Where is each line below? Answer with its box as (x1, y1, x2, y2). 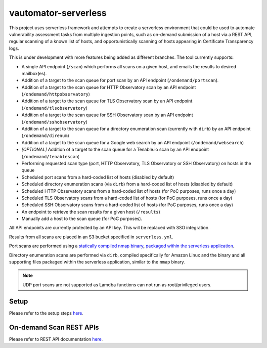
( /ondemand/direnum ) (21, 132, 69, 138)
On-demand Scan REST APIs (9, 323, 99, 331)
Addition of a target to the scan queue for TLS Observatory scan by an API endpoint (21, 98, 193, 104)
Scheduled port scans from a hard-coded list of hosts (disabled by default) (21, 174, 174, 180)
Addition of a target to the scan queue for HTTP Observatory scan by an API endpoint (21, 84, 196, 90)
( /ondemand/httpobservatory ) (21, 91, 90, 97)
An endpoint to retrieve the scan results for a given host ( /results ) (21, 209, 161, 215)
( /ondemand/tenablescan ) (21, 153, 80, 159)
